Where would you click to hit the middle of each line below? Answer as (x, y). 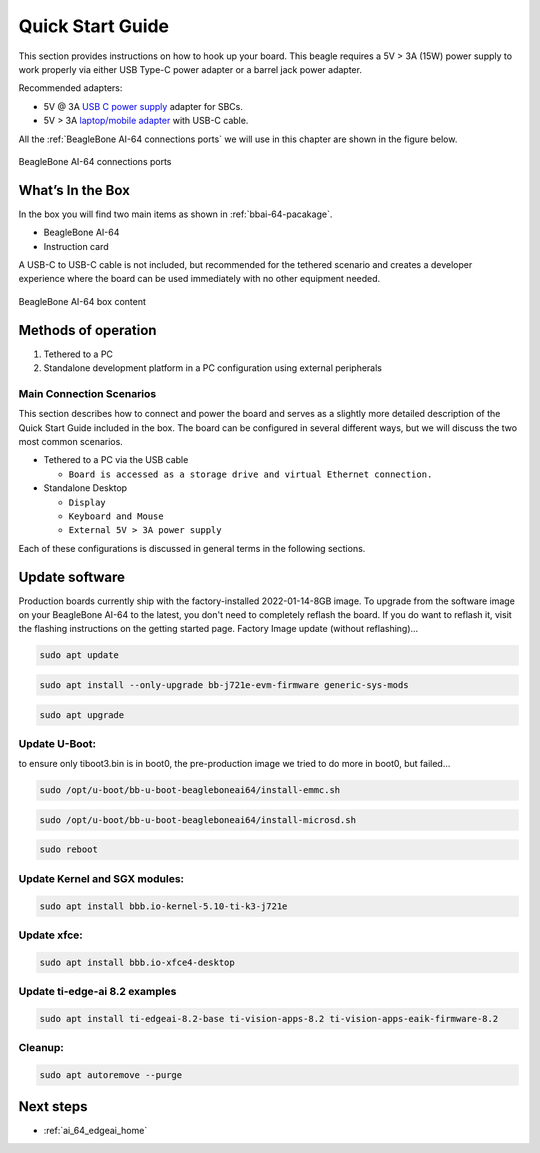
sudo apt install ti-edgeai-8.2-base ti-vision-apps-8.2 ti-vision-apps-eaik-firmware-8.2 (269, 1018)
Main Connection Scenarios (87, 393)
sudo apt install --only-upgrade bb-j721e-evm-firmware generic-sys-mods (224, 684)
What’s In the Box (74, 190)
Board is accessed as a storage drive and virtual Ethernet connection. (250, 474)
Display (87, 502)
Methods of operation (87, 330)
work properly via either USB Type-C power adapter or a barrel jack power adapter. (190, 69)
